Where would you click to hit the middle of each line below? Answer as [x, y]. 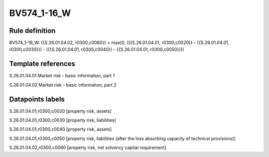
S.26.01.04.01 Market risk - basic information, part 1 [62, 76]
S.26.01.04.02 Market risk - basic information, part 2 [63, 85]
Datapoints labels [37, 99]
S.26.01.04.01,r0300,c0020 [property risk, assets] [60, 111]
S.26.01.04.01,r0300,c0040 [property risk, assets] [61, 129]
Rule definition [32, 31]
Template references [42, 64]
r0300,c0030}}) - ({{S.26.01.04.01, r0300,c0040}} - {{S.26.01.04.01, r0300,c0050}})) [97, 49]
